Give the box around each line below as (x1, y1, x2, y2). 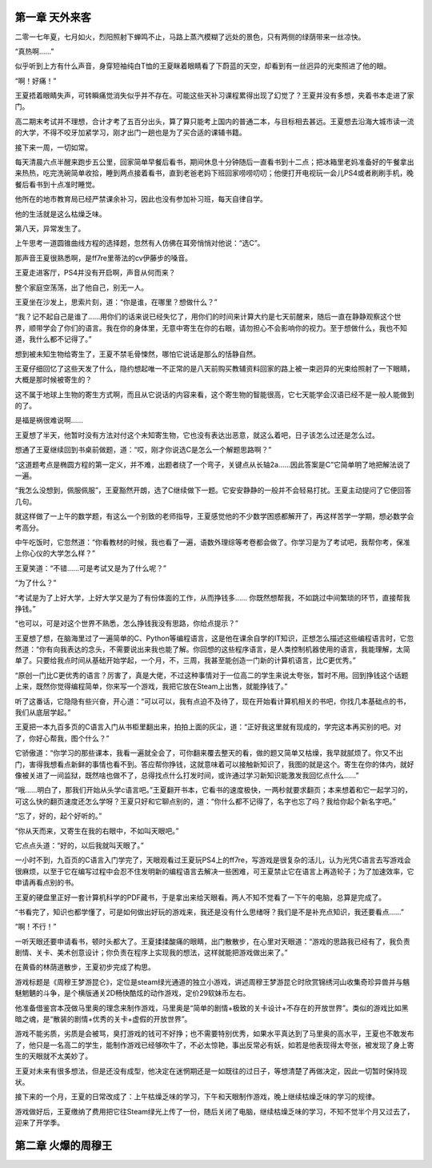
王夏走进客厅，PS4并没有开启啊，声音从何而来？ (14, 268, 176, 278)
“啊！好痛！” (14, 76, 57, 86)
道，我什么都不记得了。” (14, 335, 92, 344)
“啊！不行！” (14, 921, 57, 932)
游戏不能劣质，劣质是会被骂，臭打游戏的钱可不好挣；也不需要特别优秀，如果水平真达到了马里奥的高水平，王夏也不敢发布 (14, 1029, 414, 1038)
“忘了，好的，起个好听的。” (14, 811, 102, 821)
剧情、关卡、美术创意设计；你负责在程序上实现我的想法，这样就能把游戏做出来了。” (14, 948, 288, 957)
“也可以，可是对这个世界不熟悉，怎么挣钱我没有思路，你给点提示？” (14, 619, 239, 628)
